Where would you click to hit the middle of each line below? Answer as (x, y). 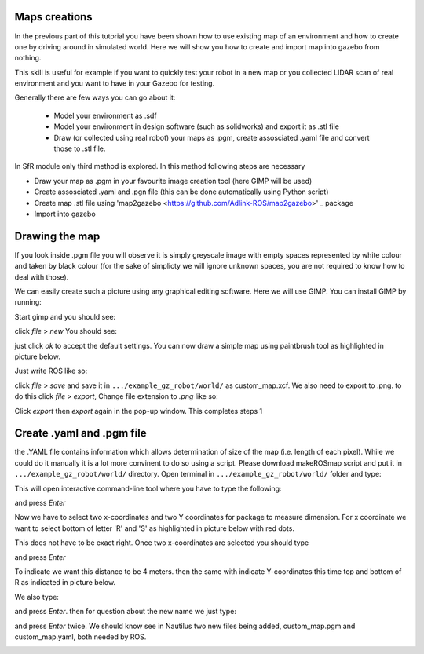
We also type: (37, 597)
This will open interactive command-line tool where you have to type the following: (148, 488)
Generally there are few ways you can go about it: (95, 97)
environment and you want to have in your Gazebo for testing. (115, 83)
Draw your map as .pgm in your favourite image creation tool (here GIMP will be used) (173, 181)
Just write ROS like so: (51, 371)
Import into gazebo (65, 214)
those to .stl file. (80, 148)
